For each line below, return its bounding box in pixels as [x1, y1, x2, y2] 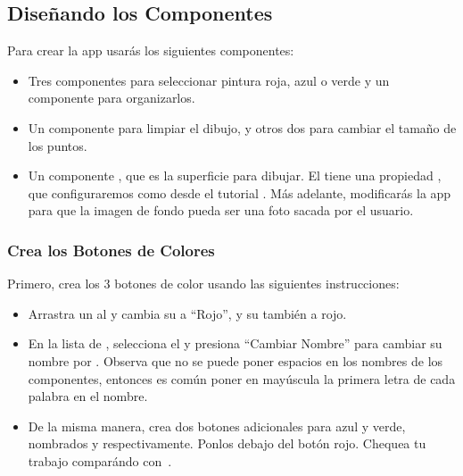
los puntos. [28, 136, 87, 154]
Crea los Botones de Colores [7, 238, 215, 261]
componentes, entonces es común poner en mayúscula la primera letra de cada [28, 369, 456, 388]
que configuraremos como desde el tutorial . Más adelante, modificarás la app [28, 183, 451, 202]
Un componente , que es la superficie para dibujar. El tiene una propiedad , [28, 166, 442, 185]
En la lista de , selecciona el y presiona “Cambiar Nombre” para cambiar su [28, 334, 442, 353]
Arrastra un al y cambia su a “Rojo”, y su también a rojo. [28, 304, 347, 322]
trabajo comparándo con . [28, 451, 172, 470]
